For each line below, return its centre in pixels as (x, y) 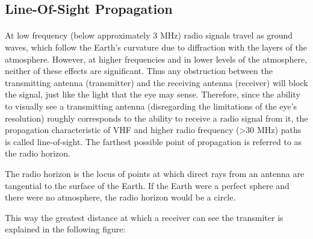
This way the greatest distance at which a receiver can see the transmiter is (144, 217)
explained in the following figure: (65, 229)
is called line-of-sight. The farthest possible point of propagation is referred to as (153, 141)
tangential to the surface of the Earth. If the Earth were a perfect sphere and (147, 185)
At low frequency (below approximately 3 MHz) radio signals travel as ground (149, 35)
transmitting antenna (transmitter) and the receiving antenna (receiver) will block (156, 82)
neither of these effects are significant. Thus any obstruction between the (139, 71)
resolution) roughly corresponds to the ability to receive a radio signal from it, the (156, 118)
